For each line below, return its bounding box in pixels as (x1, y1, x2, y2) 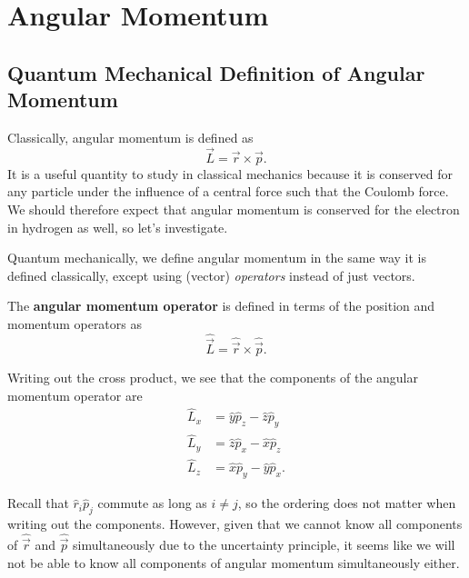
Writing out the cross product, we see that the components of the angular (7, 367, 418, 386)
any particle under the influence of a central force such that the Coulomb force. (7, 182, 449, 201)
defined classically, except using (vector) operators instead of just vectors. (7, 265, 415, 284)
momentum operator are (7, 385, 143, 404)
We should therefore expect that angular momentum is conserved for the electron (7, 199, 460, 218)
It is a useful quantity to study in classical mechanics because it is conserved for (7, 164, 453, 183)
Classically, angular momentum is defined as (7, 127, 254, 146)
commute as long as (97, 493, 207, 513)
